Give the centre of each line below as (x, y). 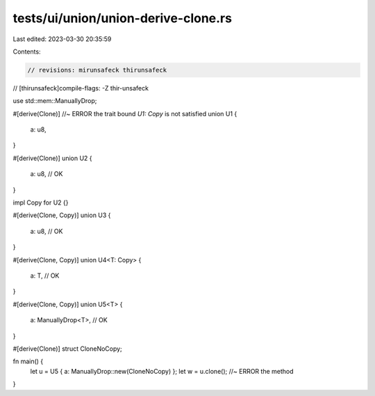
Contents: (27, 52)
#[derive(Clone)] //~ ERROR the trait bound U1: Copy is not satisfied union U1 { (125, 113)
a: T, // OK (45, 276)
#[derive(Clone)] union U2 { (53, 158)
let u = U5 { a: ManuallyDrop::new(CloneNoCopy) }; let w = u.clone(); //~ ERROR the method (162, 371)
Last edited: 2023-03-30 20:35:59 (62, 39)
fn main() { (28, 361)
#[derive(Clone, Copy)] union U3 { (62, 215)
